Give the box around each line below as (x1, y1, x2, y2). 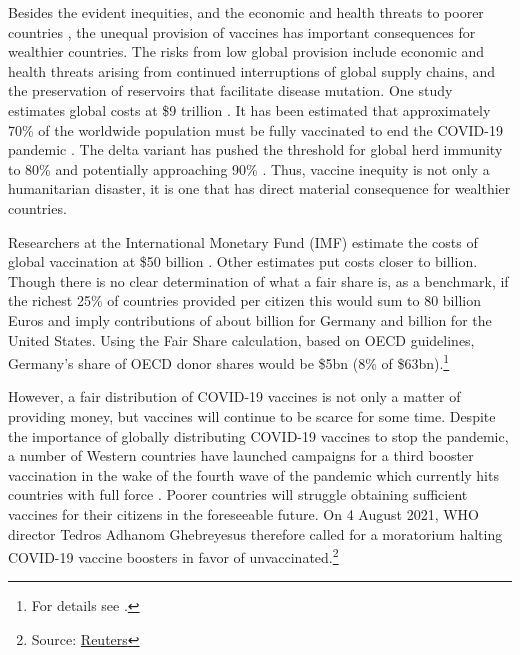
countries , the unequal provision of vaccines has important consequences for (8, 21, 476, 42)
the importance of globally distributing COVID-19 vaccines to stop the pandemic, (8, 425, 509, 446)
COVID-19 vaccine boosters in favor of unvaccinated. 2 (8, 544, 339, 567)
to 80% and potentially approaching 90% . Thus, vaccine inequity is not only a (8, 158, 490, 179)
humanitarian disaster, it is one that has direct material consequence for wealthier (8, 178, 511, 199)
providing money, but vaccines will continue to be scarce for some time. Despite (8, 405, 496, 426)
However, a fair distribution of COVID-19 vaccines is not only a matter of (8, 386, 461, 407)
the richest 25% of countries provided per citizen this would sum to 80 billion (8, 290, 481, 311)
